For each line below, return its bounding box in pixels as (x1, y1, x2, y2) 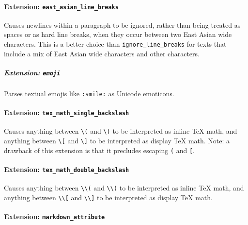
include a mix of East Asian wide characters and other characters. (4, 48, 200, 58)
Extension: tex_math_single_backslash (4, 107, 129, 118)
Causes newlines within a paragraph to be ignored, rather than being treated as (4, 19, 241, 30)
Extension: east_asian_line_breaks (4, 1, 119, 11)
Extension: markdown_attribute (4, 211, 105, 222)
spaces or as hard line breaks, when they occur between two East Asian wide (4, 29, 232, 39)
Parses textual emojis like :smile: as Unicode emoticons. (4, 88, 174, 98)
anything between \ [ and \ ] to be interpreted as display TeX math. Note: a (4, 136, 230, 146)
